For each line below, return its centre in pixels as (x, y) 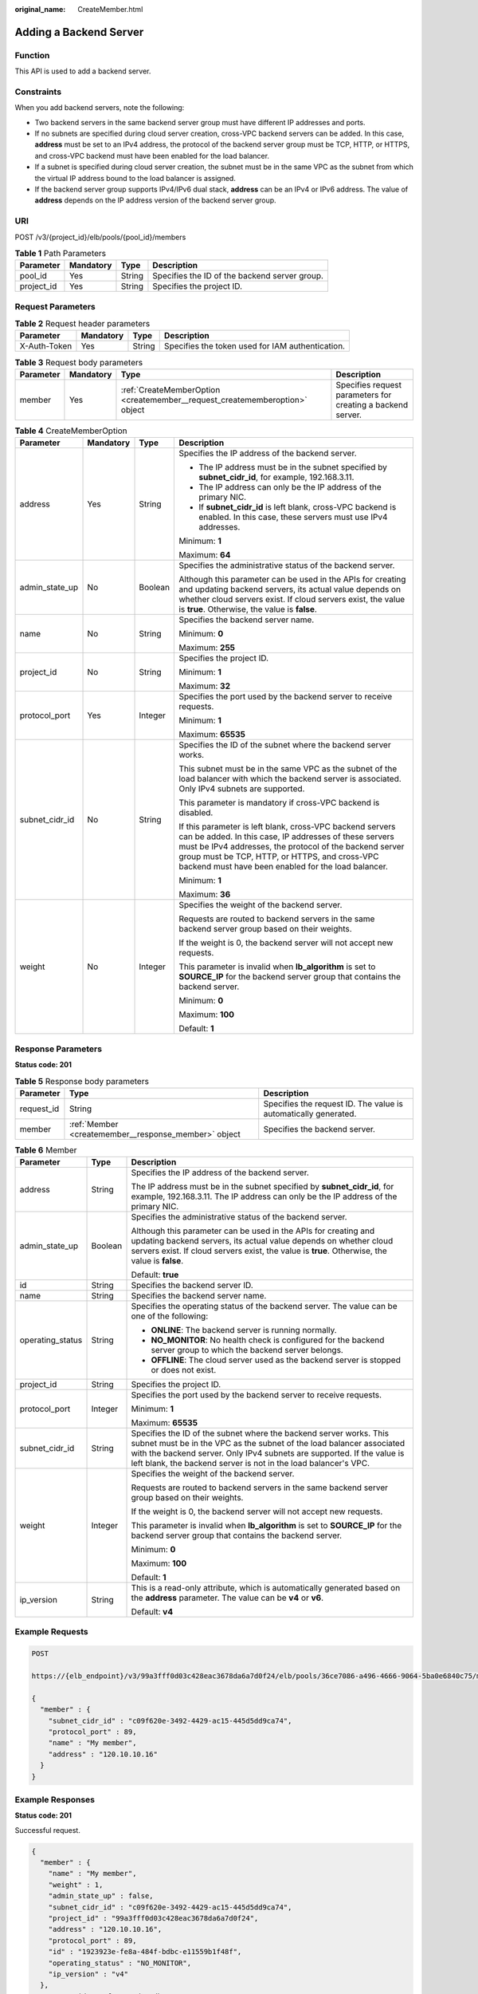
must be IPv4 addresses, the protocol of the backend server (292, 847)
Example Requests (51, 1632)
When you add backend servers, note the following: (100, 108)
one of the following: (170, 1316)
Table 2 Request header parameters (82, 324)
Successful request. (48, 1830)
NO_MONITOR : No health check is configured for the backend (268, 1340)
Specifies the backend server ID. (192, 1286)
